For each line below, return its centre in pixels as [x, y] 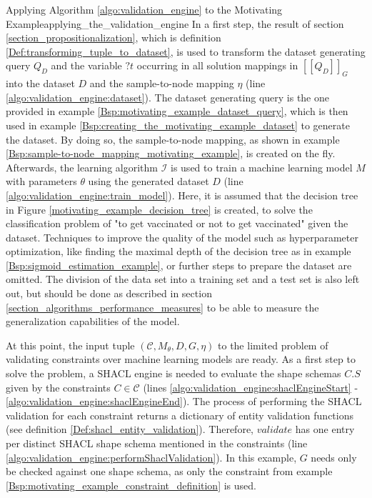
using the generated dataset [149, 181]
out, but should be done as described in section [109, 293]
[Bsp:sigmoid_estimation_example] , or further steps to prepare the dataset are [179, 265]
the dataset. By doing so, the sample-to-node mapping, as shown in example [173, 139]
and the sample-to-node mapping [162, 83]
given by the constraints [58, 387]
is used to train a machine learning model [262, 167]
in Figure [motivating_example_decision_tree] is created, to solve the [159, 209]
